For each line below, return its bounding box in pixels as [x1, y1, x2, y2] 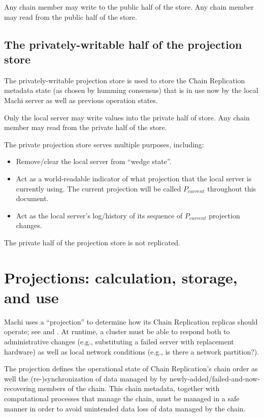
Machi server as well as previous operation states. [4, 94, 158, 105]
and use [4, 286, 59, 307]
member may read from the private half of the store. [4, 122, 167, 133]
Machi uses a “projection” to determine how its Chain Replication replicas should [4, 316, 258, 327]
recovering [4, 383, 36, 394]
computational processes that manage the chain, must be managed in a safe [4, 393, 240, 403]
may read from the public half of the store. [4, 11, 137, 22]
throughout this [207, 183, 256, 194]
